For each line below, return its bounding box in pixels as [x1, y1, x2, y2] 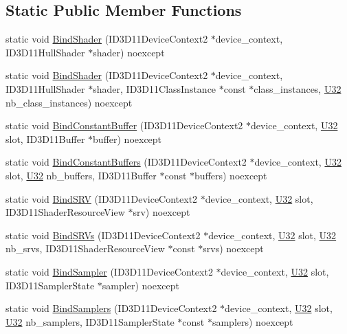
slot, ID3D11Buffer [5, 131, 85, 146]
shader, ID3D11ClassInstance [93, 81, 216, 96]
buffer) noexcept [93, 131, 162, 146]
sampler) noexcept [102, 278, 179, 292]
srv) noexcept [133, 205, 190, 219]
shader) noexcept [93, 45, 165, 59]
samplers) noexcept [212, 314, 293, 329]
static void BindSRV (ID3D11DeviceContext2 [5, 191, 198, 205]
